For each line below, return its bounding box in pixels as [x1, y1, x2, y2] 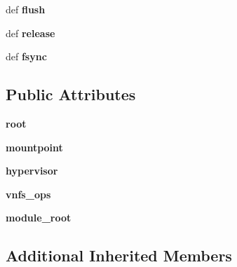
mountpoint [6, 139, 63, 154]
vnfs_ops [6, 186, 51, 201]
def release [6, 25, 55, 40]
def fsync [6, 49, 47, 64]
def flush [6, 2, 46, 16]
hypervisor [6, 163, 58, 178]
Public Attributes [6, 83, 136, 105]
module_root [6, 210, 72, 225]
